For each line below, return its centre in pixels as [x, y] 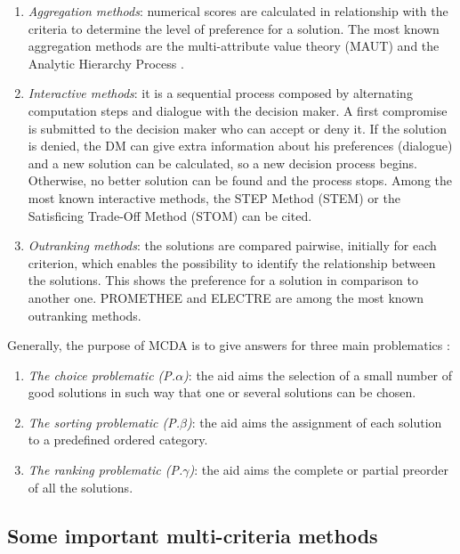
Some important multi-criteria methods [193, 535]
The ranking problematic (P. [105, 470]
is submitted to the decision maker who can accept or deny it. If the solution [237, 128]
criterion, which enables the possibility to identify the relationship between [232, 262]
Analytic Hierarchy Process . [106, 63]
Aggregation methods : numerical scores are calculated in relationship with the [238, 11]
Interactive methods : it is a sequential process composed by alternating [220, 93]
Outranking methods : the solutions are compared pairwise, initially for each [232, 245]
